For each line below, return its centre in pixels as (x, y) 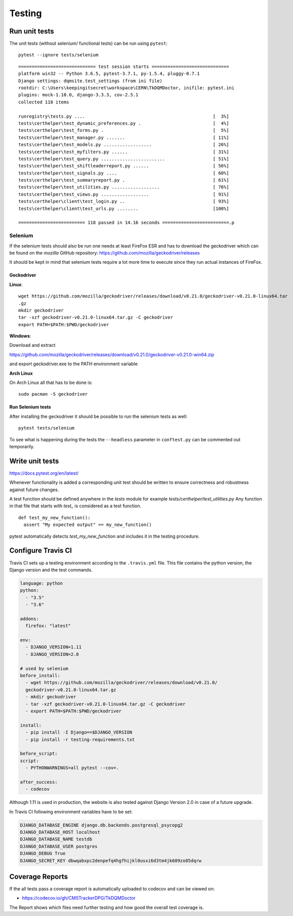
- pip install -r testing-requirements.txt (80, 739)
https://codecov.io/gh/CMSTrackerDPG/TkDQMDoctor (79, 898)
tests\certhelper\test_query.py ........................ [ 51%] (124, 159)
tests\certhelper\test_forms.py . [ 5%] (124, 130)
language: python (41, 583)
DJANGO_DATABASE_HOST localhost (60, 832)
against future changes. (34, 489)
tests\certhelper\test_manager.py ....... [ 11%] (124, 137)
